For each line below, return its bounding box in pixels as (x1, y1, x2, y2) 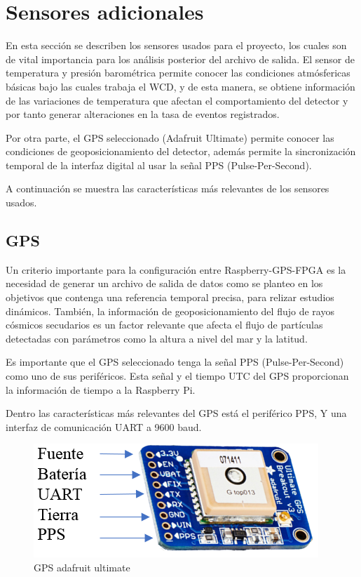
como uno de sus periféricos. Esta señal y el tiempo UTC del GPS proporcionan (6, 369, 349, 383)
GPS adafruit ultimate (34, 559, 130, 574)
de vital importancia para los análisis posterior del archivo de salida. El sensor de (6, 51, 355, 66)
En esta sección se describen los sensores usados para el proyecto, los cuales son (6, 38, 347, 53)
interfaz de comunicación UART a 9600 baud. (6, 419, 202, 434)
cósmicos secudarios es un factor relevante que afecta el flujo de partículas (6, 317, 323, 332)
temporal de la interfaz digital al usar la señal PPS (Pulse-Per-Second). (6, 157, 312, 172)
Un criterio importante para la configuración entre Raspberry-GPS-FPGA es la (6, 262, 346, 277)
